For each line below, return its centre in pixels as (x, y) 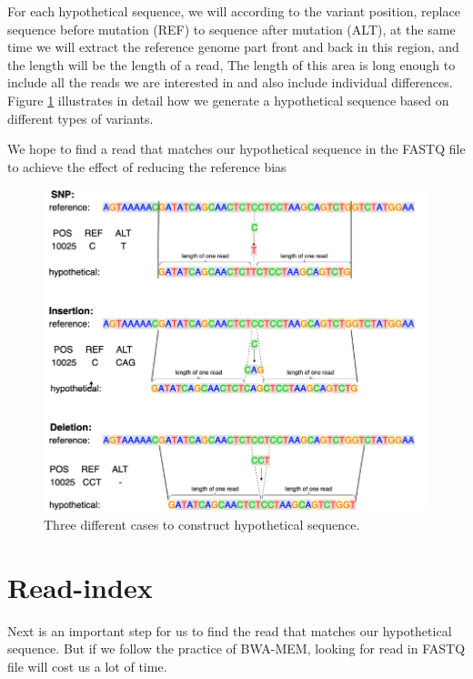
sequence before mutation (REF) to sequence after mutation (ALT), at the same (231, 29)
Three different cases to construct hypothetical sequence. (202, 524)
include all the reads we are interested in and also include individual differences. (230, 82)
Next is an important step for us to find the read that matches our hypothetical (230, 630)
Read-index (80, 587)
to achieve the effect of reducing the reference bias (147, 166)
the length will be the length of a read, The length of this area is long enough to (231, 64)
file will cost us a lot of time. (87, 666)
